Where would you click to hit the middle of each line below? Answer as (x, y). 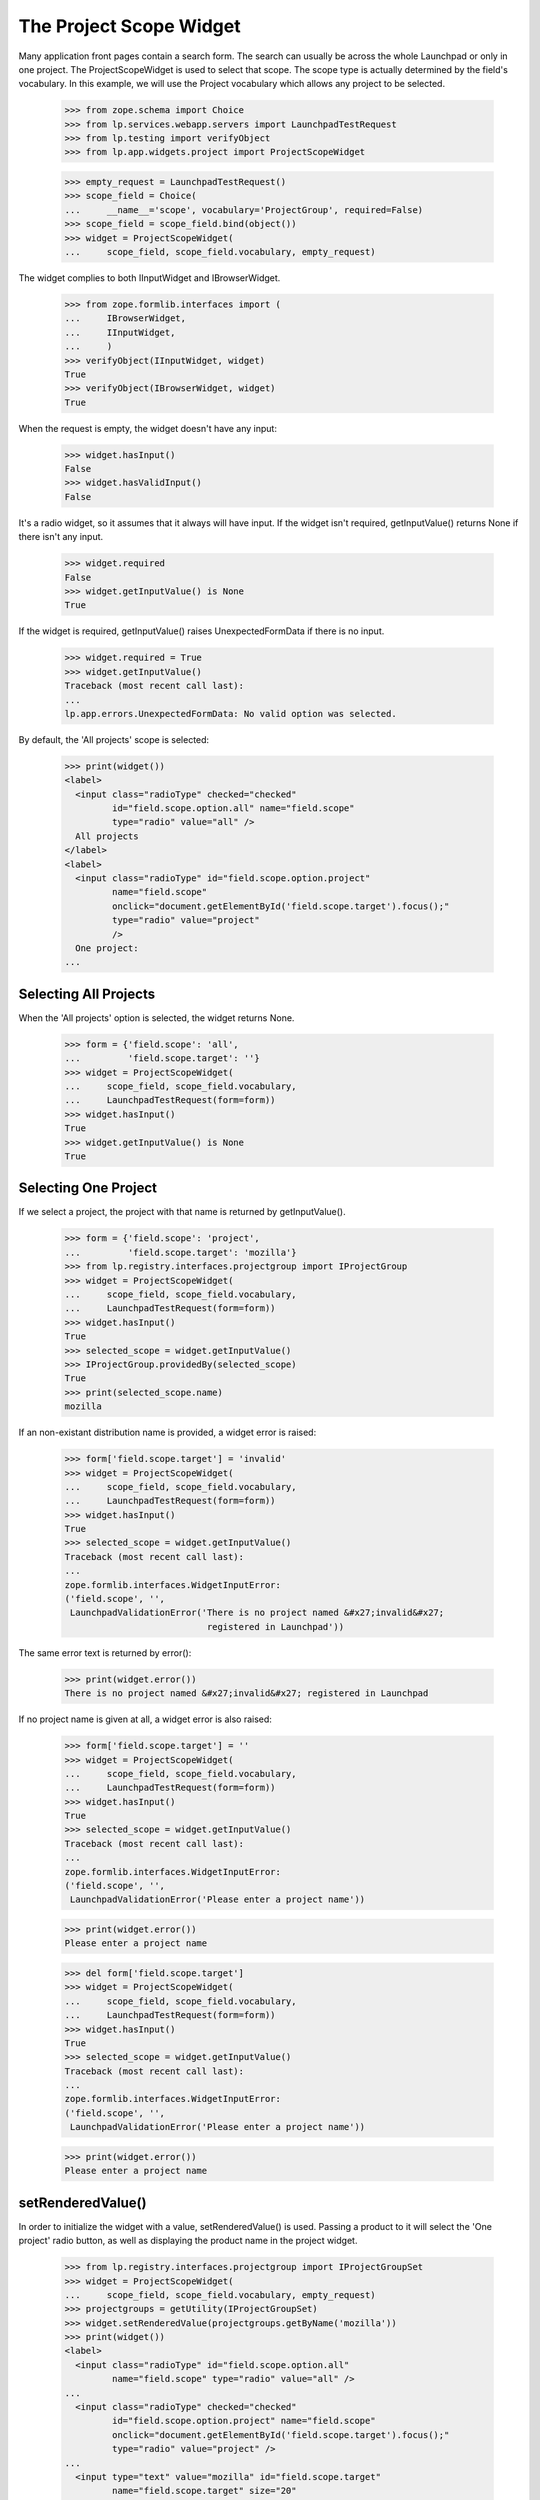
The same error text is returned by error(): (105, 1652)
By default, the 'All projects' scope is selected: (114, 739)
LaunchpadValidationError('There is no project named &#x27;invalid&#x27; (257, 1613)
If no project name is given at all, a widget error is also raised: (145, 1719)
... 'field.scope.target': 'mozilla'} (180, 1252)
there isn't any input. (61, 537)
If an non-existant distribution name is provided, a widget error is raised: (167, 1432)
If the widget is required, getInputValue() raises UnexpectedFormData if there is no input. (201, 631)
